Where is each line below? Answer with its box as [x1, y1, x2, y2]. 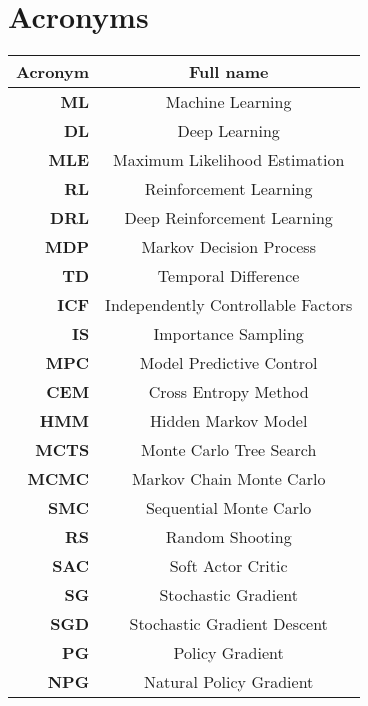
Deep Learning [177, 119, 280, 143]
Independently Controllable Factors [105, 293, 353, 317]
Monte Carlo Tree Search [141, 438, 317, 462]
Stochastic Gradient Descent [129, 612, 328, 636]
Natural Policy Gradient [143, 670, 314, 694]
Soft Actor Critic [169, 554, 288, 578]
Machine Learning [165, 90, 292, 114]
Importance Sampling [153, 322, 304, 346]
